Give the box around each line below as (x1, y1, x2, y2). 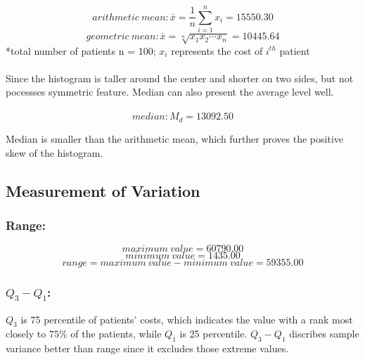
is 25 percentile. (179, 326, 248, 341)
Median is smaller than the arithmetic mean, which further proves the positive (6, 131, 344, 146)
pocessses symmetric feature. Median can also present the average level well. (6, 84, 334, 99)
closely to (6, 326, 46, 341)
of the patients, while (70, 326, 162, 341)
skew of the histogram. (6, 145, 103, 160)
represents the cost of (171, 43, 263, 58)
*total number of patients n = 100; (6, 43, 156, 58)
